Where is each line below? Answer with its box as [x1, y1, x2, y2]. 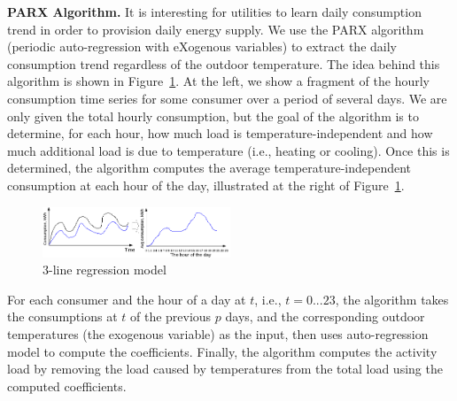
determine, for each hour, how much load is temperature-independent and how [7, 124, 433, 143]
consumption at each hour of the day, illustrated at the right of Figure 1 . [7, 175, 405, 194]
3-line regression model [43, 260, 167, 279]
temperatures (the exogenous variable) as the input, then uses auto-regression [7, 324, 429, 343]
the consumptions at [7, 307, 118, 326]
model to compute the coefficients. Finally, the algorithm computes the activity [7, 342, 438, 360]
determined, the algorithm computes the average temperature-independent [7, 158, 412, 177]
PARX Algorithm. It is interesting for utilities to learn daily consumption [7, 3, 422, 20]
